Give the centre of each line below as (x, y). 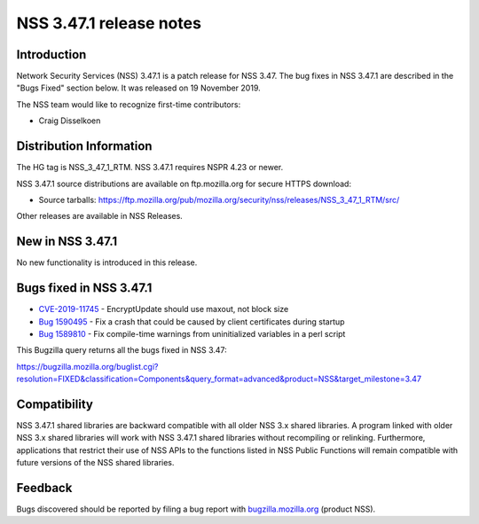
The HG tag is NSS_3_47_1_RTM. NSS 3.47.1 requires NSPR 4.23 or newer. (150, 168)
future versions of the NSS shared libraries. (95, 463)
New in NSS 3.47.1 (67, 242)
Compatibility (55, 404)
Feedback (44, 488)
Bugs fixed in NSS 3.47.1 (84, 288)
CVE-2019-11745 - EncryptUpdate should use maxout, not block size (164, 309)
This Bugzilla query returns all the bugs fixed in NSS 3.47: (122, 350)
